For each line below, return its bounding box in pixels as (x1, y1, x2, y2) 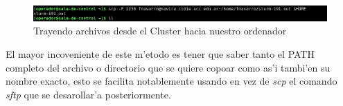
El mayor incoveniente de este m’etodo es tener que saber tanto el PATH (6, 46, 315, 61)
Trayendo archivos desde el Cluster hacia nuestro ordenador (33, 23, 287, 38)
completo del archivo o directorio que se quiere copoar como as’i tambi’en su (6, 60, 331, 74)
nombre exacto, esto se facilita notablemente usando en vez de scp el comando (6, 74, 337, 88)
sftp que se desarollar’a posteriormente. (6, 87, 171, 101)
